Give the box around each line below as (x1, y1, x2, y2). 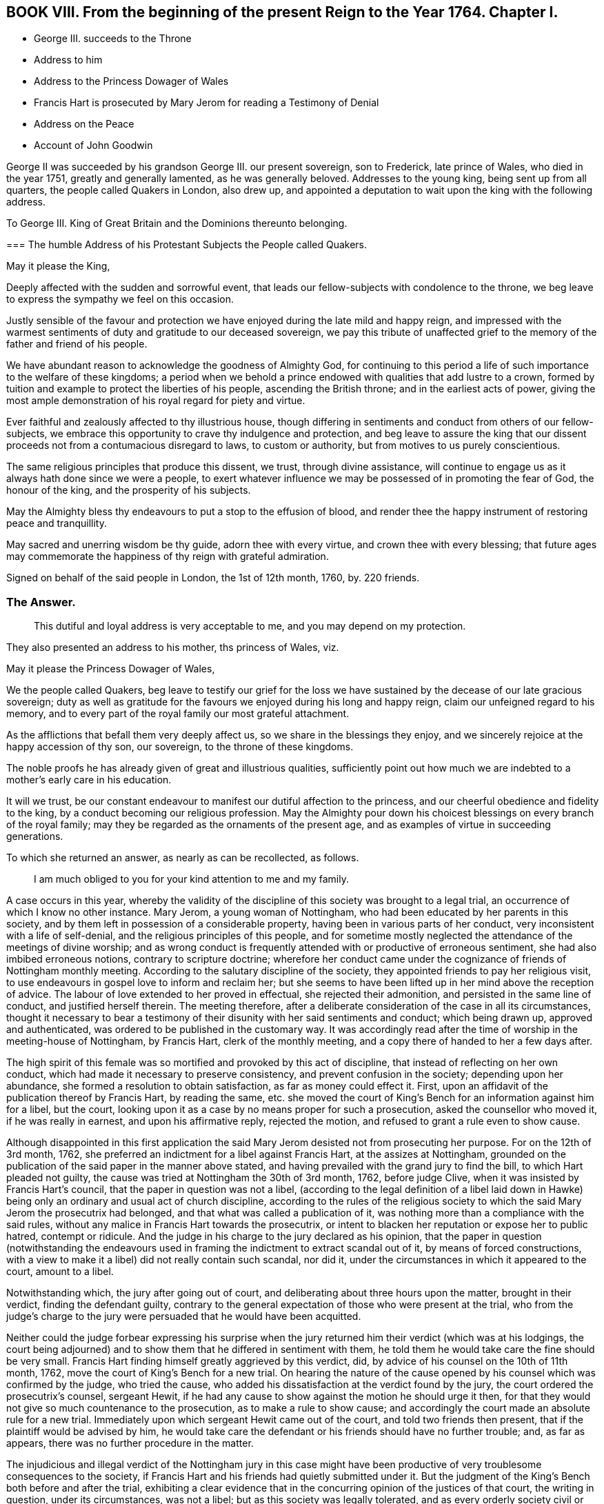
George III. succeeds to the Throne (34, 32, 192, 45)
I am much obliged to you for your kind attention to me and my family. (34, 873, 349, 885)
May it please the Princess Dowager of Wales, (6, 663, 215, 675)
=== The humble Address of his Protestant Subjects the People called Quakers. (6, 239, 368, 251)
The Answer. (6, 594, 76, 609)
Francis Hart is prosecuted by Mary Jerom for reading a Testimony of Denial (34, 97, 379, 109)
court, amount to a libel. (6, 1265, 114, 1278)
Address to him (34, 54, 103, 66)
